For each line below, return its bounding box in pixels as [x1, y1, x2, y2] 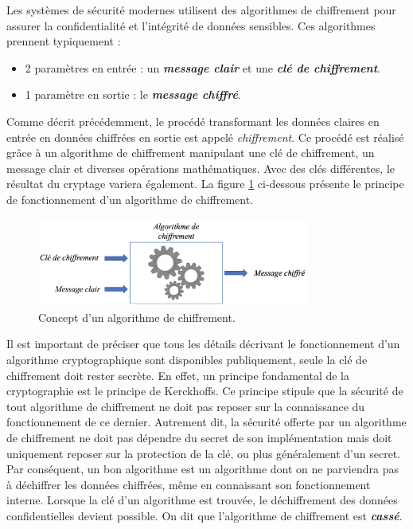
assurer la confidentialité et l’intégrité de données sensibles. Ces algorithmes [6, 17, 376, 33]
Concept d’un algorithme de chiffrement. [38, 308, 236, 325]
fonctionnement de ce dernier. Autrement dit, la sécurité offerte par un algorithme [6, 413, 407, 430]
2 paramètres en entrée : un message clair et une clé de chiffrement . [25, 59, 381, 76]
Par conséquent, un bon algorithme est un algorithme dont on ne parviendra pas [6, 460, 399, 477]
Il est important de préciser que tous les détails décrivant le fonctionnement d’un [6, 335, 400, 352]
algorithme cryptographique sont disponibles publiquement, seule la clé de [6, 351, 368, 367]
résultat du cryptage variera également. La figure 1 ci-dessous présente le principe [6, 175, 404, 192]
